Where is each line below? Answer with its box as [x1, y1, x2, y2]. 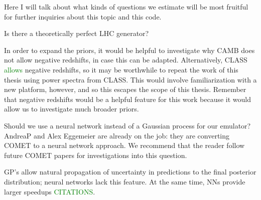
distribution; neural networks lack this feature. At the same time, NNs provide [4, 176, 245, 186]
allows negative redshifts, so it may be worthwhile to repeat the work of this [4, 64, 238, 74]
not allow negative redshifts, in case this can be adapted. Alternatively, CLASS [4, 54, 247, 65]
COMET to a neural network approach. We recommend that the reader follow [4, 140, 245, 150]
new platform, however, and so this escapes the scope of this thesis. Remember [4, 84, 246, 94]
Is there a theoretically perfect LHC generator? [4, 28, 149, 38]
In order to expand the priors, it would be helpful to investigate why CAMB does [4, 44, 255, 55]
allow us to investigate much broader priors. [4, 103, 139, 114]
